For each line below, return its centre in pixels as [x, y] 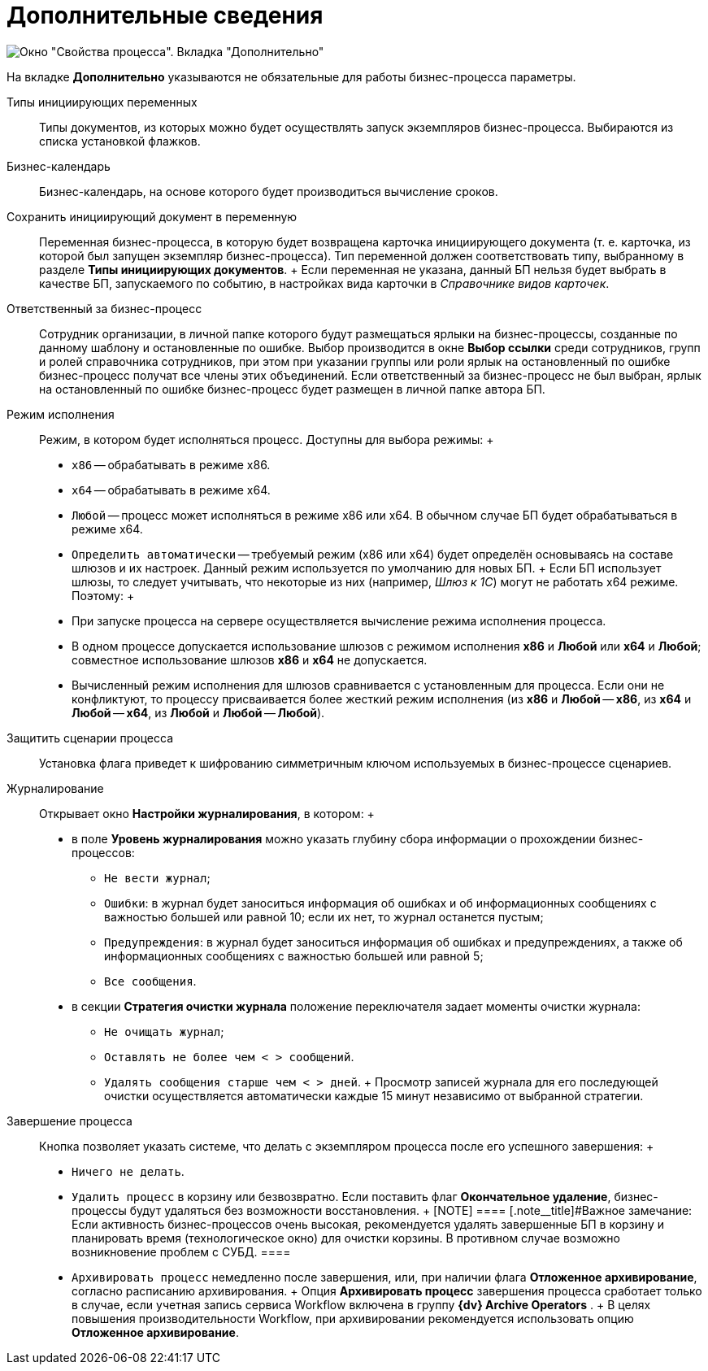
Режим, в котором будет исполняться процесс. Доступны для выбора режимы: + [267, 439]
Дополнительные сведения [165, 15]
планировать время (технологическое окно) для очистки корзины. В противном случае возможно [346, 1238]
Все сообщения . [150, 981]
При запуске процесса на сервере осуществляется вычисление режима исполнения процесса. [339, 620]
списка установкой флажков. [120, 141]
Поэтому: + [103, 595]
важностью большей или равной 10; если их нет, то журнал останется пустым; [324, 916]
